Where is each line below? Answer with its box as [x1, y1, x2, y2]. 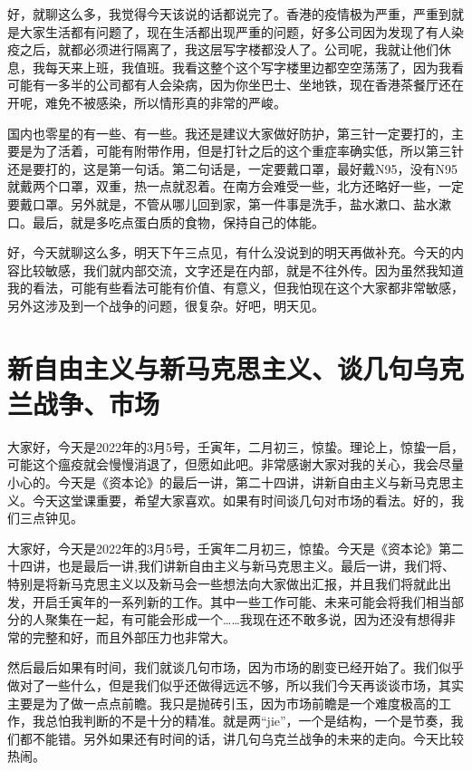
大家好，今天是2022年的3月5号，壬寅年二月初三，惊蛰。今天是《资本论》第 [7, 538, 451, 557]
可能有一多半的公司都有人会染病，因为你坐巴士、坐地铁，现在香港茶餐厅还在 [7, 75, 464, 94]
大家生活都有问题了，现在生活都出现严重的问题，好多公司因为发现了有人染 [19, 22, 464, 41]
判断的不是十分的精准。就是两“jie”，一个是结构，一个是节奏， [82, 711, 451, 730]
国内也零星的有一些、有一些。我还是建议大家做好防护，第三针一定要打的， [7, 123, 451, 142]
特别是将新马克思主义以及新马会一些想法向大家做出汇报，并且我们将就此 [7, 573, 438, 593]
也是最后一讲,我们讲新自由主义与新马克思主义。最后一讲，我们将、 [57, 556, 455, 575]
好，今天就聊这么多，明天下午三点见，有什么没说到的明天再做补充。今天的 [7, 243, 451, 262]
